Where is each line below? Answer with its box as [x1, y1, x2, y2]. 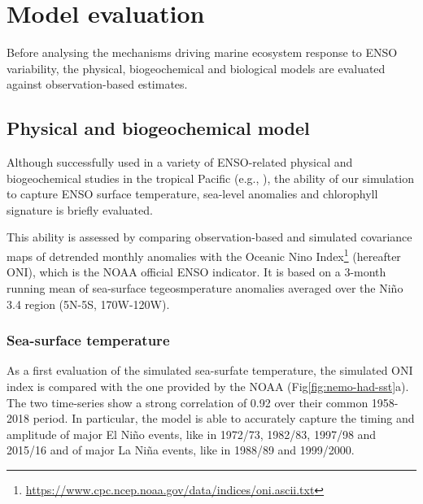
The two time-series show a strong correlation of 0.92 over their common [7, 393, 368, 411]
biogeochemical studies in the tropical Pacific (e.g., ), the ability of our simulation [7, 169, 415, 186]
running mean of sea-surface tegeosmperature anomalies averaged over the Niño [7, 279, 403, 296]
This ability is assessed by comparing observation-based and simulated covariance [7, 228, 412, 245]
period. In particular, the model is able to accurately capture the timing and [33, 410, 415, 427]
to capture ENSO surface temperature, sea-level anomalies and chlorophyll [7, 185, 378, 202]
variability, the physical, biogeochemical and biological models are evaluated [7, 59, 386, 76]
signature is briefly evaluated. [7, 201, 153, 218]
